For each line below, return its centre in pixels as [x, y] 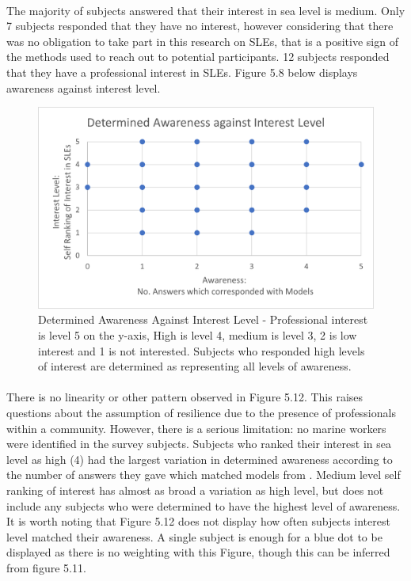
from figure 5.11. [46, 567]
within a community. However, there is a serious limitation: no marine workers [196, 428]
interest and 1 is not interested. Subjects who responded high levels [202, 350]
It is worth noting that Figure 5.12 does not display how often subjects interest [198, 521]
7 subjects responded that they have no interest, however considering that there [200, 26]
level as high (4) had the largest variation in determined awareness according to [200, 459]
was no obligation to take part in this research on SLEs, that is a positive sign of [202, 41]
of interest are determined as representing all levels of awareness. [195, 366]
